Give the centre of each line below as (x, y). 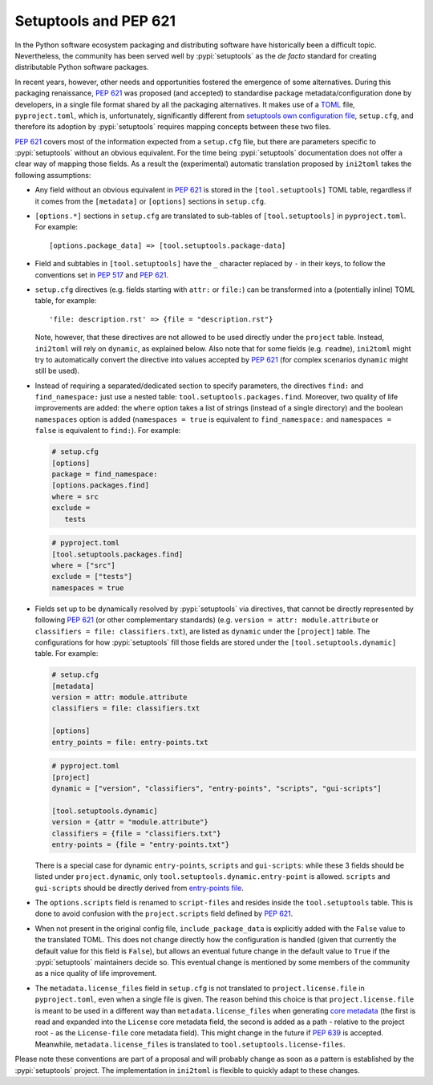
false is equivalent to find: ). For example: (108, 431)
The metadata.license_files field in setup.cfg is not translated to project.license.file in (200, 988)
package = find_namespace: (105, 474)
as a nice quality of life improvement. (96, 974)
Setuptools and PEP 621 (95, 21)
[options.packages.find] (101, 486)
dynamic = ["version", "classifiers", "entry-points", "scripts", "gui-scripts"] (217, 788)
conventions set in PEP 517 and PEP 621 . (102, 275)
